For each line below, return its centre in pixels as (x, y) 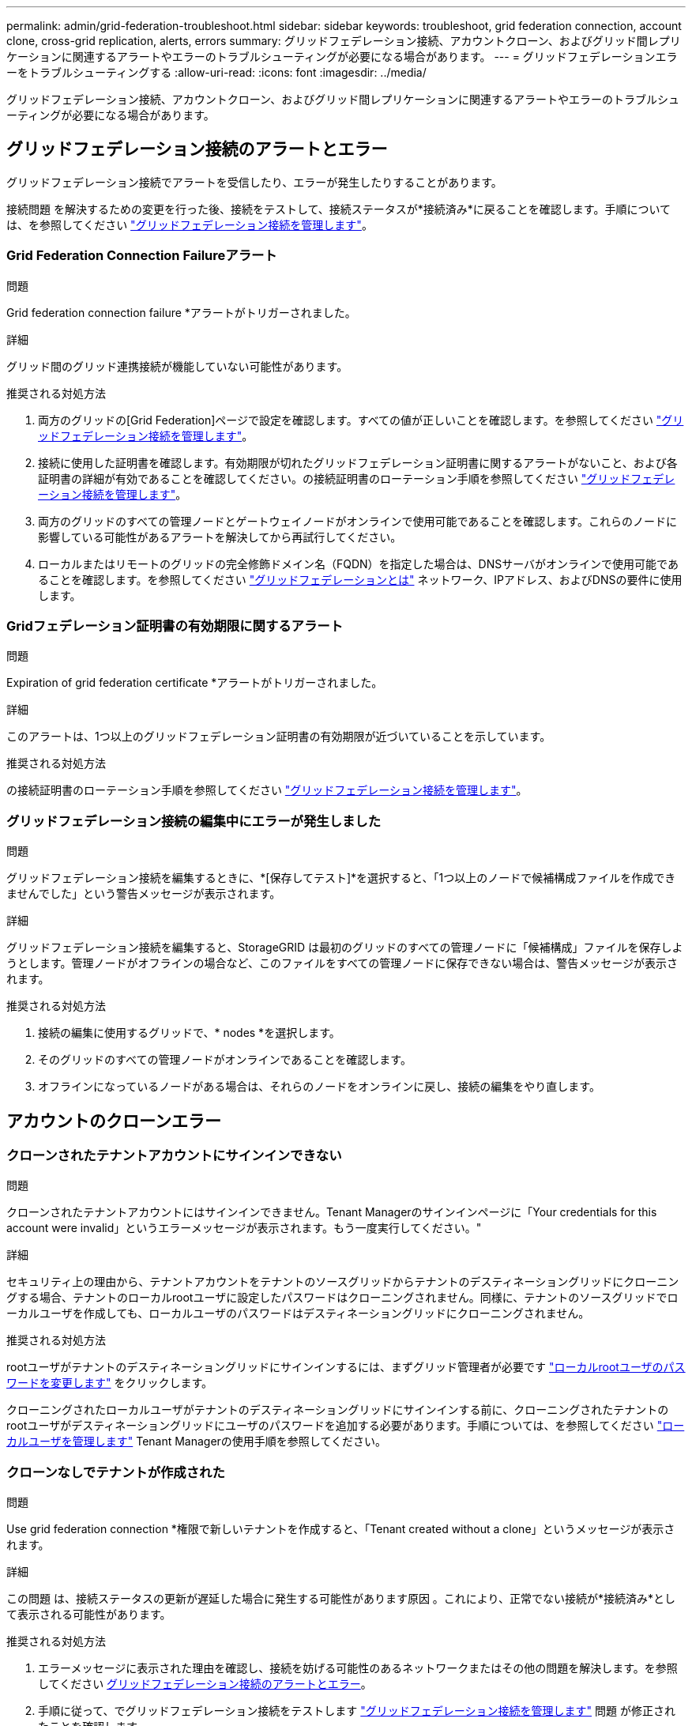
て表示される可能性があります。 (89, 1615)
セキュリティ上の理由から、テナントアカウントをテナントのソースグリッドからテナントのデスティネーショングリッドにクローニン (343, 1282)
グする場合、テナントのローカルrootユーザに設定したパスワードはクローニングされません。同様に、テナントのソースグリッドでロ (342, 1298)
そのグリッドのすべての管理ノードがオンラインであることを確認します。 (225, 1060)
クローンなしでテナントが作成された (116, 1472)
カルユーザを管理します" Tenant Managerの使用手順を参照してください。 (197, 1441)
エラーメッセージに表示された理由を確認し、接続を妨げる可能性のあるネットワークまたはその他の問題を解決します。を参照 (358, 1668)
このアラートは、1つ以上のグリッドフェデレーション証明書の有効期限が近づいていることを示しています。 (279, 737)
